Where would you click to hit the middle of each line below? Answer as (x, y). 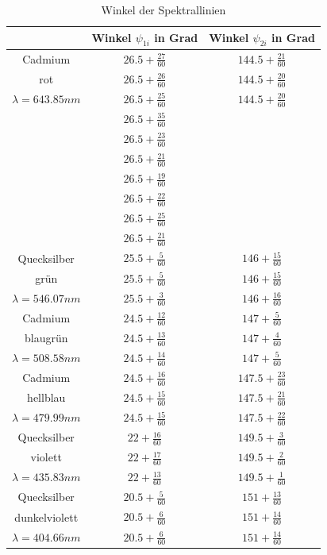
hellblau (46, 397)
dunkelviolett (46, 516)
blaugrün (46, 337)
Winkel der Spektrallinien (163, 10)
